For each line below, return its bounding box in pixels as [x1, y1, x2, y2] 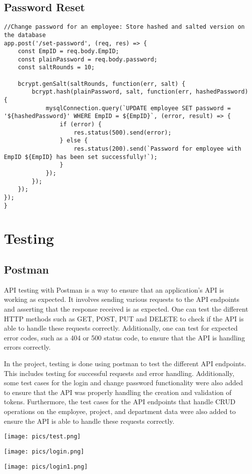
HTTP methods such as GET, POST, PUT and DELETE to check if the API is [4, 313, 244, 323]
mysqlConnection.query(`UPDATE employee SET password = [45, 104, 231, 112]
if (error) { [59, 121, 102, 128]
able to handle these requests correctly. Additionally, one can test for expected [4, 323, 238, 333]
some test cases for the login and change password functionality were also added [4, 377, 243, 388]
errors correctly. [4, 342, 51, 352]
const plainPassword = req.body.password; [18, 56, 157, 63]
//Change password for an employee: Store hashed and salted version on [4, 23, 245, 31]
